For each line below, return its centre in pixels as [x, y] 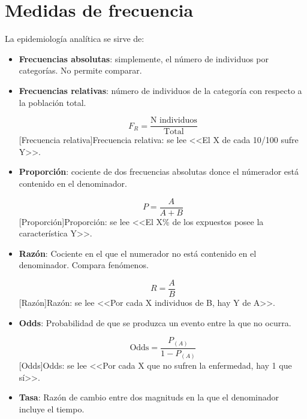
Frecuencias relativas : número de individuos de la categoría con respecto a [160, 90]
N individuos [174, 121]
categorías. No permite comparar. [80, 70]
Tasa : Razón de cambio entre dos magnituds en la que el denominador [149, 397]
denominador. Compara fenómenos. [84, 265]
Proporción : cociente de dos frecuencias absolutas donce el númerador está [159, 171]
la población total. [52, 102]
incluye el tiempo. [52, 409]
